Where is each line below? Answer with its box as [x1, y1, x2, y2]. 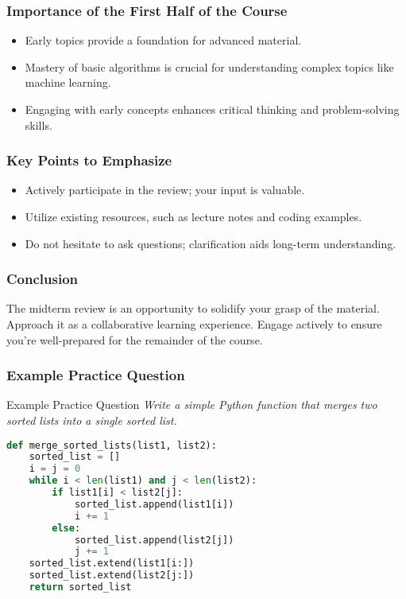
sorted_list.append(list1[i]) [74, 498, 234, 510]
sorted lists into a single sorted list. [6, 412, 177, 428]
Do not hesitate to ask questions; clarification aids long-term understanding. [25, 235, 396, 251]
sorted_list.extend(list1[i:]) [29, 558, 195, 570]
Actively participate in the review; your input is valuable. [25, 181, 305, 198]
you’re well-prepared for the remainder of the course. [6, 331, 263, 348]
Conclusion [6, 269, 78, 289]
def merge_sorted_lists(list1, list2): [6, 439, 217, 451]
